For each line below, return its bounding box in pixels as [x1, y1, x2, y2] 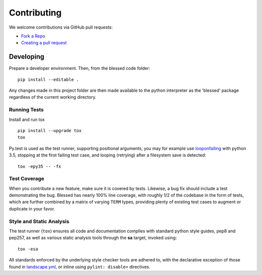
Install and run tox [9, 117, 45, 122]
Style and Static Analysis [9, 218, 70, 224]
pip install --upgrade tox [17, 128, 82, 133]
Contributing [9, 7, 62, 18]
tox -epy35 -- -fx [17, 163, 62, 169]
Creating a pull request [21, 40, 67, 46]
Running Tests [9, 106, 44, 113]
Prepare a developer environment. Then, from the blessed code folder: [9, 66, 150, 71]
